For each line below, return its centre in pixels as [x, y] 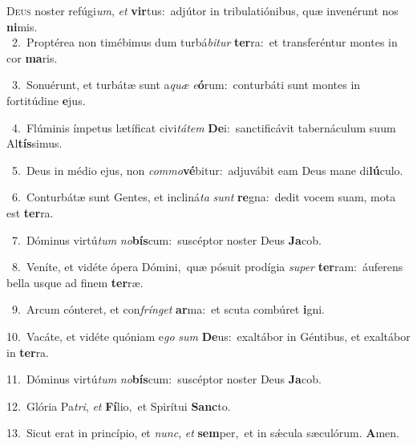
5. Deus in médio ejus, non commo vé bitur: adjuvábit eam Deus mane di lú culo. [207, 170]
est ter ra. [30, 212]
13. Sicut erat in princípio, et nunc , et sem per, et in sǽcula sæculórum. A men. [203, 433]
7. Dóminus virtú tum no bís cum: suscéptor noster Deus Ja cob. [166, 239]
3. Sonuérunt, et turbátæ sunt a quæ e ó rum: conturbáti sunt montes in [186, 85]
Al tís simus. [34, 143]
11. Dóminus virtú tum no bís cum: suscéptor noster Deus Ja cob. [164, 379]
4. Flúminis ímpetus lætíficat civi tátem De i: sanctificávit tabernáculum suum [204, 127]
